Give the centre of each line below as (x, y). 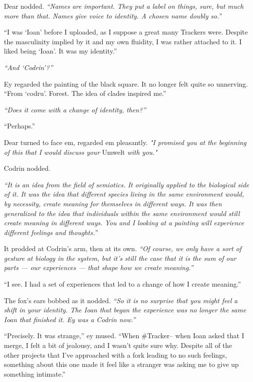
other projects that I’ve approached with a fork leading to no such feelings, (116, 355)
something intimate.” (35, 373)
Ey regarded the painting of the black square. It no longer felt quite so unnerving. (126, 83)
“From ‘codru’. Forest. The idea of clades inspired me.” (85, 93)
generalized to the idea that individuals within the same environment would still (122, 213)
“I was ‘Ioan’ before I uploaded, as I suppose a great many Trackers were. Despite (126, 32)
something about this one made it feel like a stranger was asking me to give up (121, 364)
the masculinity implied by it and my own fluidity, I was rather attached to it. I (123, 41)
